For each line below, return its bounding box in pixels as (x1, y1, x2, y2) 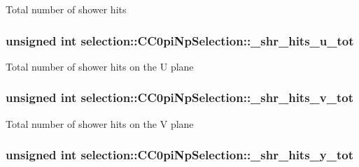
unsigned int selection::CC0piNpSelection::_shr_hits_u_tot (6, 31, 354, 49)
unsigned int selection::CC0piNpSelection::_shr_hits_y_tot (6, 146, 353, 164)
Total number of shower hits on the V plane (6, 116, 194, 131)
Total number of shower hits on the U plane (6, 59, 194, 73)
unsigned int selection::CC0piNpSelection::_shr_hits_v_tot (6, 89, 353, 106)
